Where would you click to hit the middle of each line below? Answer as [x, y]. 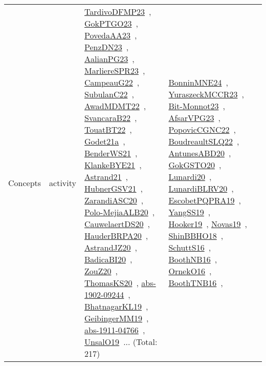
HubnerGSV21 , [114, 188]
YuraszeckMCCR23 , [206, 94]
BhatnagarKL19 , [116, 306]
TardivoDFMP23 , [118, 12]
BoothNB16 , [193, 259]
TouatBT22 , [108, 129]
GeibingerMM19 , [117, 318]
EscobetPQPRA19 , [205, 200]
